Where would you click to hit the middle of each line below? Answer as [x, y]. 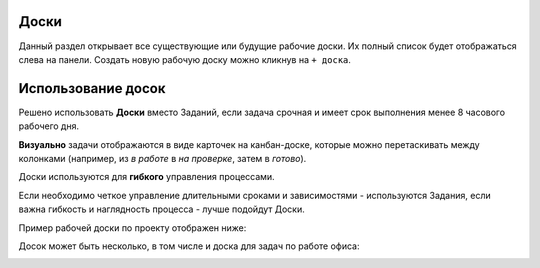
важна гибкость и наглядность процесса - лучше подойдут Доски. [161, 209]
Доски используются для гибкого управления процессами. [146, 177]
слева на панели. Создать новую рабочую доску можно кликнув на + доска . [185, 59]
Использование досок [92, 88]
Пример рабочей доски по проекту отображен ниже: [132, 227]
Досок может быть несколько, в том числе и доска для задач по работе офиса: [189, 246]
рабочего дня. [49, 126]
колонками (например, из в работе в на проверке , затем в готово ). [162, 158]
